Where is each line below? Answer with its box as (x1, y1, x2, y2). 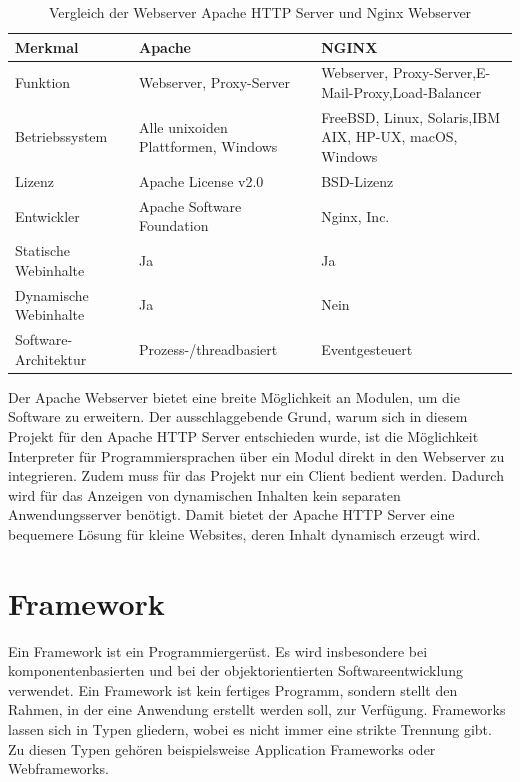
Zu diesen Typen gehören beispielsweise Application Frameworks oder (8, 738, 436, 759)
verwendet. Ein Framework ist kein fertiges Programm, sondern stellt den (8, 679, 458, 700)
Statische (15, 240, 70, 261)
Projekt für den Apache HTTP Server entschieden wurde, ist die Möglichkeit (8, 425, 479, 446)
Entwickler (15, 205, 80, 226)
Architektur (15, 348, 87, 369)
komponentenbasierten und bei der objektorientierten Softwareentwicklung (8, 660, 463, 681)
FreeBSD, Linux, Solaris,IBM (321, 106, 501, 127)
